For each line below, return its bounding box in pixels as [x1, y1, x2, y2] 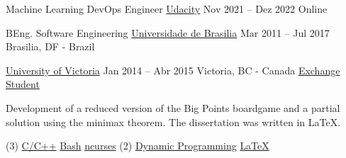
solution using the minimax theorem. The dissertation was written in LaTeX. [6, 114, 341, 129]
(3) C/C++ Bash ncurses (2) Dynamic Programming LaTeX [6, 138, 269, 153]
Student [6, 77, 40, 91]
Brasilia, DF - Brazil [6, 39, 95, 54]
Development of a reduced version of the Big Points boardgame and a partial [6, 100, 340, 115]
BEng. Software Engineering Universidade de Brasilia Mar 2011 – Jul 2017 [6, 25, 330, 40]
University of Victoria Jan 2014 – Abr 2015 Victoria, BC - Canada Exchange [6, 62, 340, 77]
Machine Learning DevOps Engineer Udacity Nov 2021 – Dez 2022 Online [6, 1, 328, 16]
